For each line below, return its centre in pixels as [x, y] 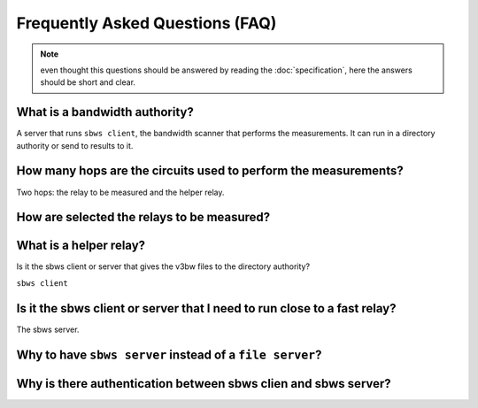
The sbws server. [48, 329]
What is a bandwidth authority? [105, 112]
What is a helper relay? [81, 246]
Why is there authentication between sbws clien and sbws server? [204, 384]
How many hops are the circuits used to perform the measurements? [210, 171]
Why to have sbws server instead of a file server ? [169, 354]
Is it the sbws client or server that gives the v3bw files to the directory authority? [163, 266]
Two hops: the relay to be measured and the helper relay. [120, 192]
